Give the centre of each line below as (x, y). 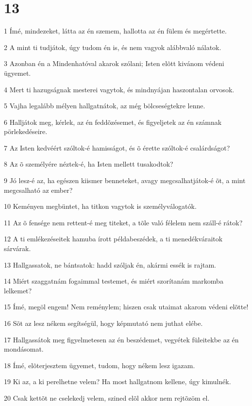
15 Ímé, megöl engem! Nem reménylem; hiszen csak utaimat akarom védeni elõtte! (126, 307)
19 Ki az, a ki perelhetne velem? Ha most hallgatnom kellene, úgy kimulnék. (118, 381)
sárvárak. (17, 248)
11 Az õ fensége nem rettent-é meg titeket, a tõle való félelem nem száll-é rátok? (123, 222)
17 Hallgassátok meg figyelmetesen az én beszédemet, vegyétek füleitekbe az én (121, 339)
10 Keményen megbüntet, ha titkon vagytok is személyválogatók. (100, 206)
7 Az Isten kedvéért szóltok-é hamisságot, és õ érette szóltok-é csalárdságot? (117, 147)
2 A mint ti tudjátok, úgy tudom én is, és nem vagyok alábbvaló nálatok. (113, 47)
